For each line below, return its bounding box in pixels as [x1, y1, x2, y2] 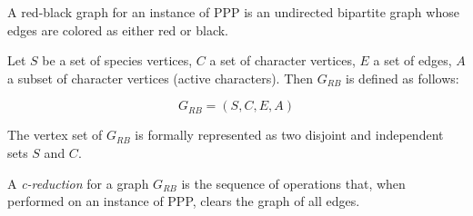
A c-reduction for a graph [7, 173, 149, 192]
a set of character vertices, [209, 51, 356, 70]
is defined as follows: [346, 68, 459, 87]
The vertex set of [7, 125, 103, 144]
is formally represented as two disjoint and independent [135, 125, 444, 144]
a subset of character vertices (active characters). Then [7, 68, 314, 87]
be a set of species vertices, [42, 51, 193, 70]
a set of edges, [373, 51, 452, 70]
